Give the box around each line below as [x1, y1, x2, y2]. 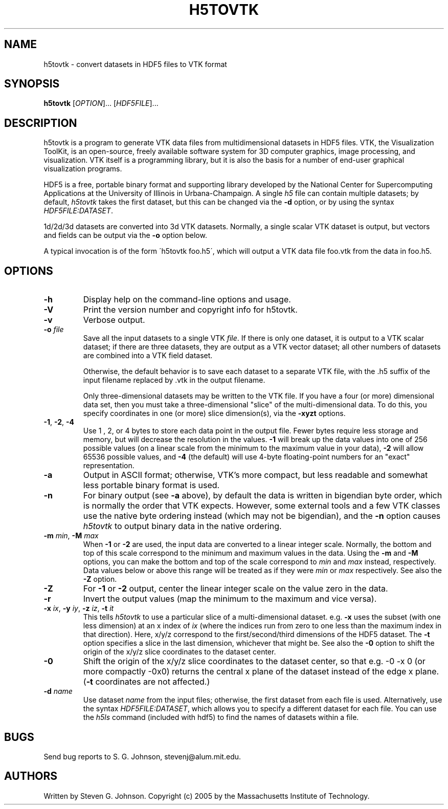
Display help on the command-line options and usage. [83, 294, 291, 305]
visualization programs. [43, 164, 122, 173]
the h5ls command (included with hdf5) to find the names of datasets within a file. [83, 713, 359, 722]
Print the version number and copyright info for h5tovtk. [83, 304, 298, 315]
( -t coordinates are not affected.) [83, 676, 210, 687]
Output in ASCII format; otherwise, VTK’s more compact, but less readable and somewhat [83, 470, 428, 480]
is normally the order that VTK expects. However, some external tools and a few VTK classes [83, 500, 440, 511]
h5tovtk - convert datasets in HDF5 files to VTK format [43, 59, 227, 69]
